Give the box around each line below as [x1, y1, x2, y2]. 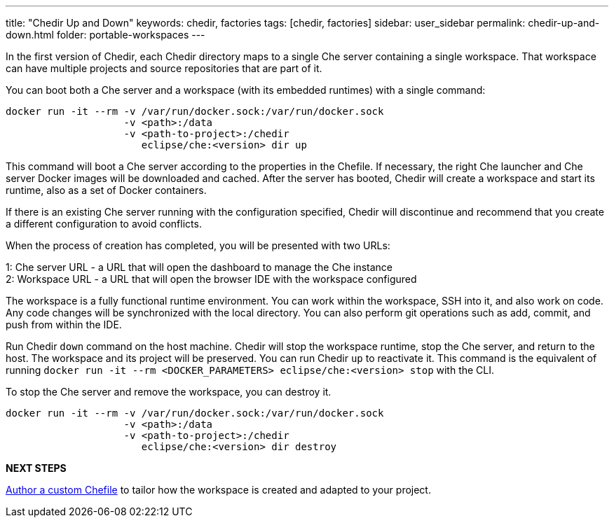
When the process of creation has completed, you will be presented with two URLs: [6, 239, 390, 251]
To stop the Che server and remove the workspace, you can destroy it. [6, 386, 332, 398]
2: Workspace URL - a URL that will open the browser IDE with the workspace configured [6, 273, 417, 285]
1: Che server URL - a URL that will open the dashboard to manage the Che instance [6, 261, 393, 273]
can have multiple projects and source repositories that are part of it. [6, 62, 322, 74]
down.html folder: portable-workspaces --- [6, 29, 205, 41]
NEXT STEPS [6, 462, 67, 474]
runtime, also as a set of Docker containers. [6, 184, 207, 196]
